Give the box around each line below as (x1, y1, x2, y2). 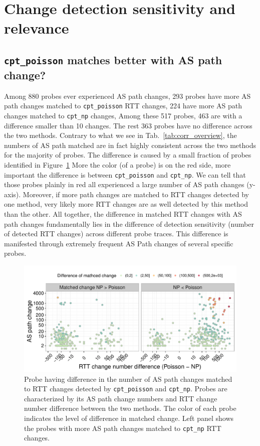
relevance (4, 18, 69, 38)
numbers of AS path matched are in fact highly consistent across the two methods (4, 139, 256, 150)
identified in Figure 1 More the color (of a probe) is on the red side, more (4, 160, 231, 170)
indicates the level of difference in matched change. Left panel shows (24, 413, 234, 423)
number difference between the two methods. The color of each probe (24, 403, 236, 413)
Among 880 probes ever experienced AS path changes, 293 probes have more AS (4, 90, 251, 101)
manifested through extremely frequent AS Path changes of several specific (4, 238, 233, 248)
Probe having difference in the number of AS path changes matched (24, 373, 232, 384)
